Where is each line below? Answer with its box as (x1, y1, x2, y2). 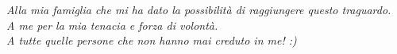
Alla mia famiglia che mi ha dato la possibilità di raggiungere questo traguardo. (6, 2, 391, 17)
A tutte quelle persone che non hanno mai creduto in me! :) (6, 32, 297, 49)
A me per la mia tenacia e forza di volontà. (6, 16, 218, 33)
